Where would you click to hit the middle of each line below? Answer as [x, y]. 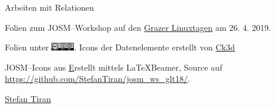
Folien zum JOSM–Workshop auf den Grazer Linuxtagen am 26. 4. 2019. [138, 27]
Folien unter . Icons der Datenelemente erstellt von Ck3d [120, 47]
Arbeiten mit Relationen [50, 7]
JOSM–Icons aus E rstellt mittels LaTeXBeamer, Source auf [114, 67]
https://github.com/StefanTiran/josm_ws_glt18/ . [98, 79]
